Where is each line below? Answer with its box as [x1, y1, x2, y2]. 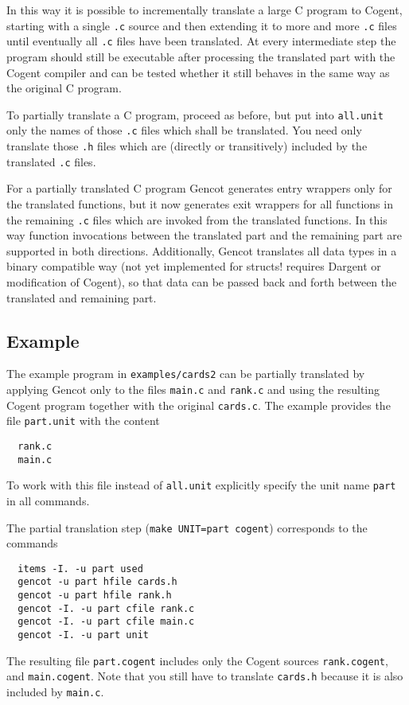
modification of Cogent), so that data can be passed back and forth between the [6, 273, 397, 290]
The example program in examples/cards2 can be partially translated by [6, 365, 365, 382]
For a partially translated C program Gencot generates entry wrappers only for [6, 180, 392, 197]
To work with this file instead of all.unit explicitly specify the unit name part [6, 477, 396, 493]
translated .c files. [6, 153, 96, 169]
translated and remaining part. [6, 289, 157, 306]
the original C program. [6, 80, 122, 96]
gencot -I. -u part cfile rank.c [18, 602, 195, 614]
